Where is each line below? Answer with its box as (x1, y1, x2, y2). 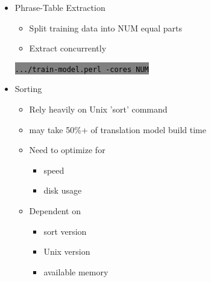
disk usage (43, 184, 82, 197)
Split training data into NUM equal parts (29, 21, 182, 34)
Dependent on (29, 205, 81, 217)
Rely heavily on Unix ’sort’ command (29, 103, 168, 116)
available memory (43, 265, 109, 278)
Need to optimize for (29, 143, 105, 156)
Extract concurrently (29, 42, 107, 54)
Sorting (14, 82, 42, 95)
